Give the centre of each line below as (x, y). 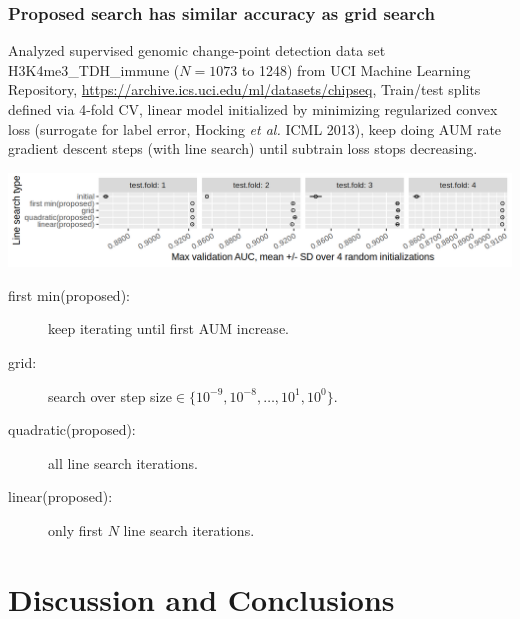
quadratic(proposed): (72, 429)
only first (75, 530)
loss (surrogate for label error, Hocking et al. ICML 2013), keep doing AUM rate (255, 128)
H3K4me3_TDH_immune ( (94, 69)
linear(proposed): (60, 496)
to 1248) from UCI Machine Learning (356, 69)
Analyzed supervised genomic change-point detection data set (197, 50)
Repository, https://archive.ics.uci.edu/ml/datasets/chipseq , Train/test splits (244, 89)
